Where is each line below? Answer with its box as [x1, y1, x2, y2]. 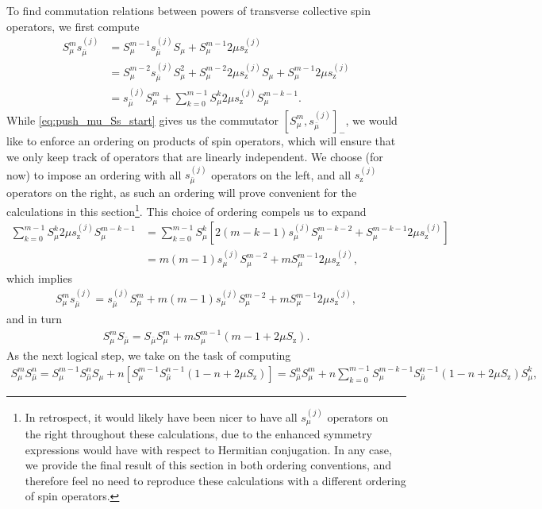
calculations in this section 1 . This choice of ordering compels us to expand [6, 201, 367, 219]
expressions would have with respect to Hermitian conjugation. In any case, [25, 441, 392, 457]
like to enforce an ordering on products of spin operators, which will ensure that [6, 133, 396, 149]
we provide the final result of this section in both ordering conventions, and [25, 457, 392, 473]
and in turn [6, 310, 63, 327]
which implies [6, 269, 72, 286]
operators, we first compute [6, 17, 140, 34]
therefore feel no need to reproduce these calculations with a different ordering [25, 472, 406, 488]
